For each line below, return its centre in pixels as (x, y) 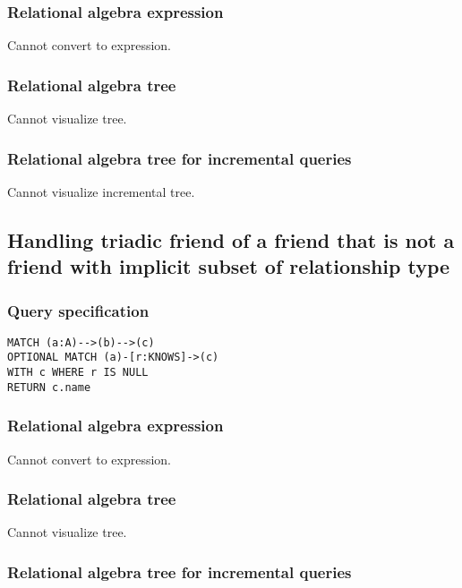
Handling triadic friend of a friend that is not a (231, 239)
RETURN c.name (49, 387)
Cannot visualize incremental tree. (101, 191)
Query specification (78, 310)
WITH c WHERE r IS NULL (78, 373)
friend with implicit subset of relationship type (229, 266)
